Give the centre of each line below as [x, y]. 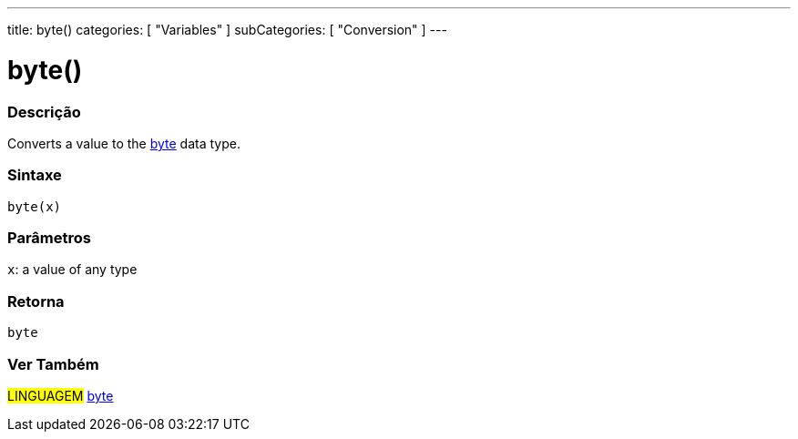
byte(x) [35, 206]
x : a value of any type [72, 270]
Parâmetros [49, 238]
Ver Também [53, 364]
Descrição [44, 112]
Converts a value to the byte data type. [124, 143]
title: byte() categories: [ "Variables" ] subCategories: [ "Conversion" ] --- [227, 30]
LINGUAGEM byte [61, 395]
